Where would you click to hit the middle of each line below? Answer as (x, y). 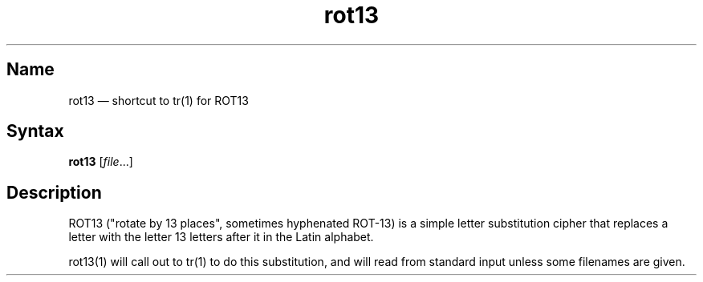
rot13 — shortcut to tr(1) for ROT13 (158, 100)
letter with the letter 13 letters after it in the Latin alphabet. (221, 237)
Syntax (35, 131)
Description (54, 192)
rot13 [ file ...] (101, 162)
